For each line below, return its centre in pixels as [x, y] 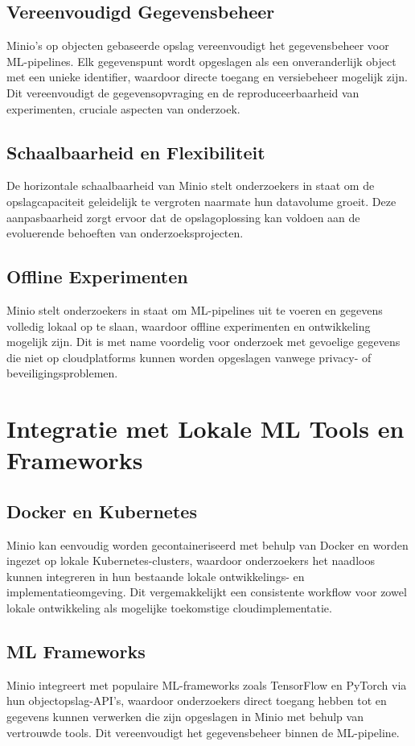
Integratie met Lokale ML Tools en [205, 429]
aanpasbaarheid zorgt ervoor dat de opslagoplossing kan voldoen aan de [183, 217]
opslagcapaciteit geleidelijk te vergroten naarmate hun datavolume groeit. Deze [201, 201]
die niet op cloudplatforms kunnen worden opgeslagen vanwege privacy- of [189, 357]
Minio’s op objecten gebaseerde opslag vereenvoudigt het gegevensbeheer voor [198, 45]
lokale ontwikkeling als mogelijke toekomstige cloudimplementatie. [169, 608]
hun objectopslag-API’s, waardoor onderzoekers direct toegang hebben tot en [197, 701]
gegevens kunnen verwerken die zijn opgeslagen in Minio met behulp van [185, 717]
